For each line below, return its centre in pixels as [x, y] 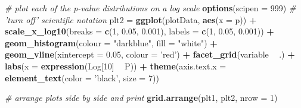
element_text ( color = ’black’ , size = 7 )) [82, 77]
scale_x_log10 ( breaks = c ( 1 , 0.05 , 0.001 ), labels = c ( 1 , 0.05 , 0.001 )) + [139, 31]
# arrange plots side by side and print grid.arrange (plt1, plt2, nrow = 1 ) [141, 98]
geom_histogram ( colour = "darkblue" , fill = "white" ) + [111, 42]
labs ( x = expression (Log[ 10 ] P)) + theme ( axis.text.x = [116, 66]
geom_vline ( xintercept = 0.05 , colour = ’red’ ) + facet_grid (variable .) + [150, 54]
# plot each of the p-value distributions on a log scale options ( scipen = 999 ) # [150, 8]
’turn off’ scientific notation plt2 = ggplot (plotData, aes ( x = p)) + [131, 19]
